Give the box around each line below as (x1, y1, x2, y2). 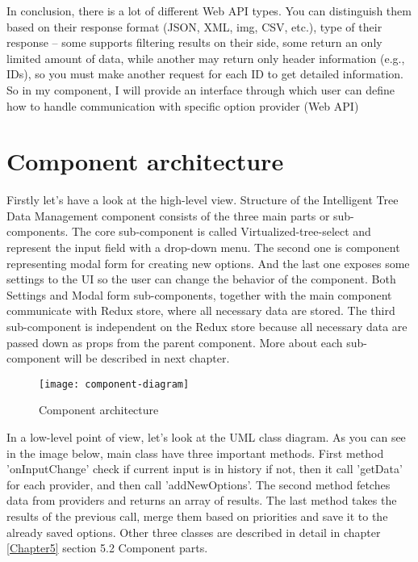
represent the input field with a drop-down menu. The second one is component (6, 239, 400, 256)
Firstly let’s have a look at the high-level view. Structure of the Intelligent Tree (6, 191, 399, 208)
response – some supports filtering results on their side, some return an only (6, 34, 382, 51)
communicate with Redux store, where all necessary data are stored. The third (6, 302, 395, 319)
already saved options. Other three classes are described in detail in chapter (6, 523, 381, 540)
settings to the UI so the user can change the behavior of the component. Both (6, 271, 396, 287)
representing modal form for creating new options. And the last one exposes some (6, 254, 410, 271)
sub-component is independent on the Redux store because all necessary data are (6, 318, 408, 335)
